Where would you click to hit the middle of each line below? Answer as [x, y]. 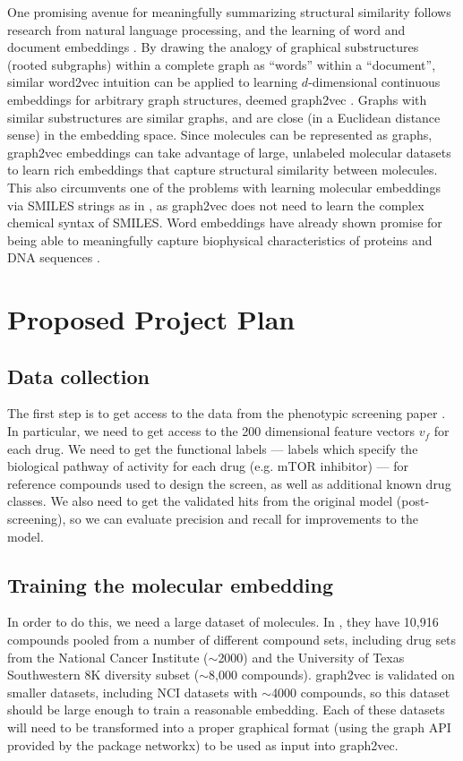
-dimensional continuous [374, 82]
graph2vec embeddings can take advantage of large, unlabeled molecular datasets [229, 152]
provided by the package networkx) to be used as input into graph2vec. [203, 744]
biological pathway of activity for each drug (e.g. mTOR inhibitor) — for [208, 466]
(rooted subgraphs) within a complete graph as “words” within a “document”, [222, 64]
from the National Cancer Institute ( [108, 657]
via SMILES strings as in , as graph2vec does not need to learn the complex [216, 205]
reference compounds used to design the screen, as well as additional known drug [229, 483]
